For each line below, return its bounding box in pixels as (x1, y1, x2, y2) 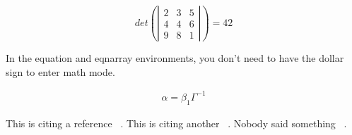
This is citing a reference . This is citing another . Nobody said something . (6, 115, 347, 130)
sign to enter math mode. (6, 64, 115, 79)
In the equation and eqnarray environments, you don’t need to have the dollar (6, 51, 344, 65)
